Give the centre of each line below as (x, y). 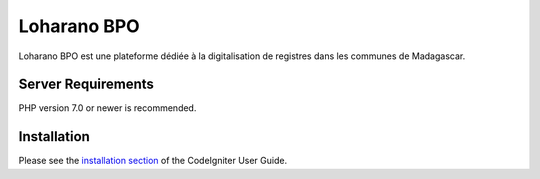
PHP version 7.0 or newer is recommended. (107, 108)
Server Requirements (86, 84)
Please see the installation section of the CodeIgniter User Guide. (153, 161)
